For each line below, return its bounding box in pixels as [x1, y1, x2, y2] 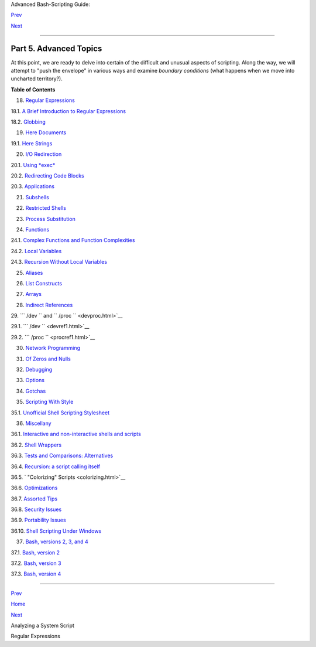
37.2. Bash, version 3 [11, 560, 61, 567]
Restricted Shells [25, 205, 67, 212]
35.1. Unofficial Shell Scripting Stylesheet [11, 409, 110, 416]
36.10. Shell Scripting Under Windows [11, 527, 102, 534]
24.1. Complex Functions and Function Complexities [11, 237, 135, 244]
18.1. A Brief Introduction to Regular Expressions [11, 107, 126, 114]
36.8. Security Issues [11, 506, 62, 513]
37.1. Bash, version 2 [11, 549, 60, 556]
